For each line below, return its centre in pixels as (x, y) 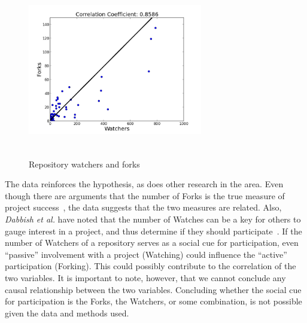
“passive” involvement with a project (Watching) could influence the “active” (146, 254)
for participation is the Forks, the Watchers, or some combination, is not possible (153, 301)
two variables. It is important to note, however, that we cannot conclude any (145, 277)
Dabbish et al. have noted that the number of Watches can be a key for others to (153, 219)
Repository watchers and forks (84, 164)
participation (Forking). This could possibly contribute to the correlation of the (151, 266)
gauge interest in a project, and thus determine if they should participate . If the (153, 231)
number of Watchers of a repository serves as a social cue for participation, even (152, 243)
